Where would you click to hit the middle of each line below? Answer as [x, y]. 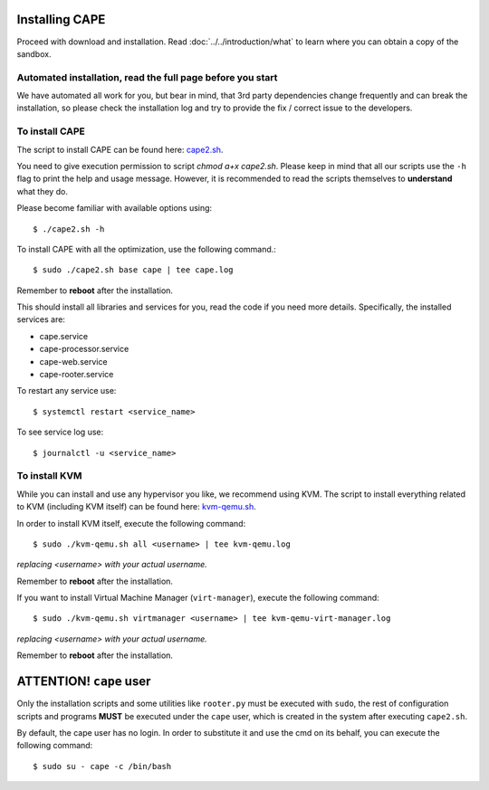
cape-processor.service [84, 349]
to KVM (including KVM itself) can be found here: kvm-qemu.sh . [137, 507]
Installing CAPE [61, 19]
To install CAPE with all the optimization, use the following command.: [146, 249]
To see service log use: [60, 432]
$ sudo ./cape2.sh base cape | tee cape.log [134, 270]
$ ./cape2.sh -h [69, 229]
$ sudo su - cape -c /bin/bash [102, 766]
